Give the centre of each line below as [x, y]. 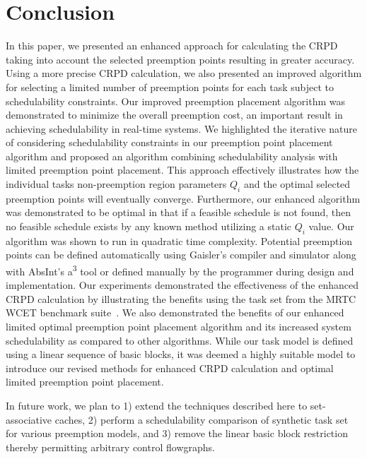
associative [29, 419]
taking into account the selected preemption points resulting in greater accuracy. [180, 59]
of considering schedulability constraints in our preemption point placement [169, 142]
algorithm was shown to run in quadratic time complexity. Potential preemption [179, 240]
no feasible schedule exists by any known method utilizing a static [149, 226]
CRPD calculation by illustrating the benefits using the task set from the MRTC [181, 298]
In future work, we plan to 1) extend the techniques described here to [157, 406]
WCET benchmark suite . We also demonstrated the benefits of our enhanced [175, 312]
